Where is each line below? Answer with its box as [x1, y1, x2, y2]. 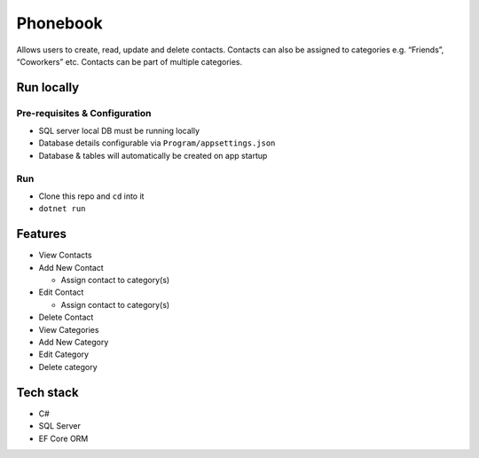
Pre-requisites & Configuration [16, 107, 152, 119]
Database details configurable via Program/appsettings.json [38, 138, 276, 148]
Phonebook [16, 13, 104, 33]
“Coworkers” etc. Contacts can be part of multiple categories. [16, 56, 243, 67]
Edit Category [38, 349, 89, 359]
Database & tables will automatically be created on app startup [38, 150, 268, 161]
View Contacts [38, 249, 92, 261]
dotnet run [38, 204, 86, 214]
